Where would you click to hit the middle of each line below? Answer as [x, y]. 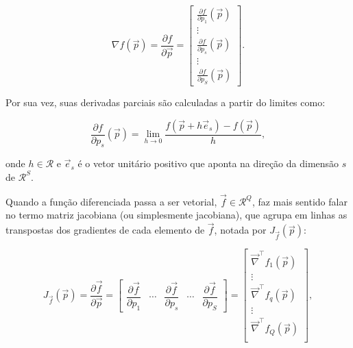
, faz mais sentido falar [300, 201]
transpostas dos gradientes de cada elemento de [105, 230]
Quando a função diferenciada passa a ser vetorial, [111, 201]
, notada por [240, 230]
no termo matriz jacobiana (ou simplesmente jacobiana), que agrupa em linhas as [176, 215]
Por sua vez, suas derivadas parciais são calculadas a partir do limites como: [166, 102]
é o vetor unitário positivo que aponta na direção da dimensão [208, 163]
